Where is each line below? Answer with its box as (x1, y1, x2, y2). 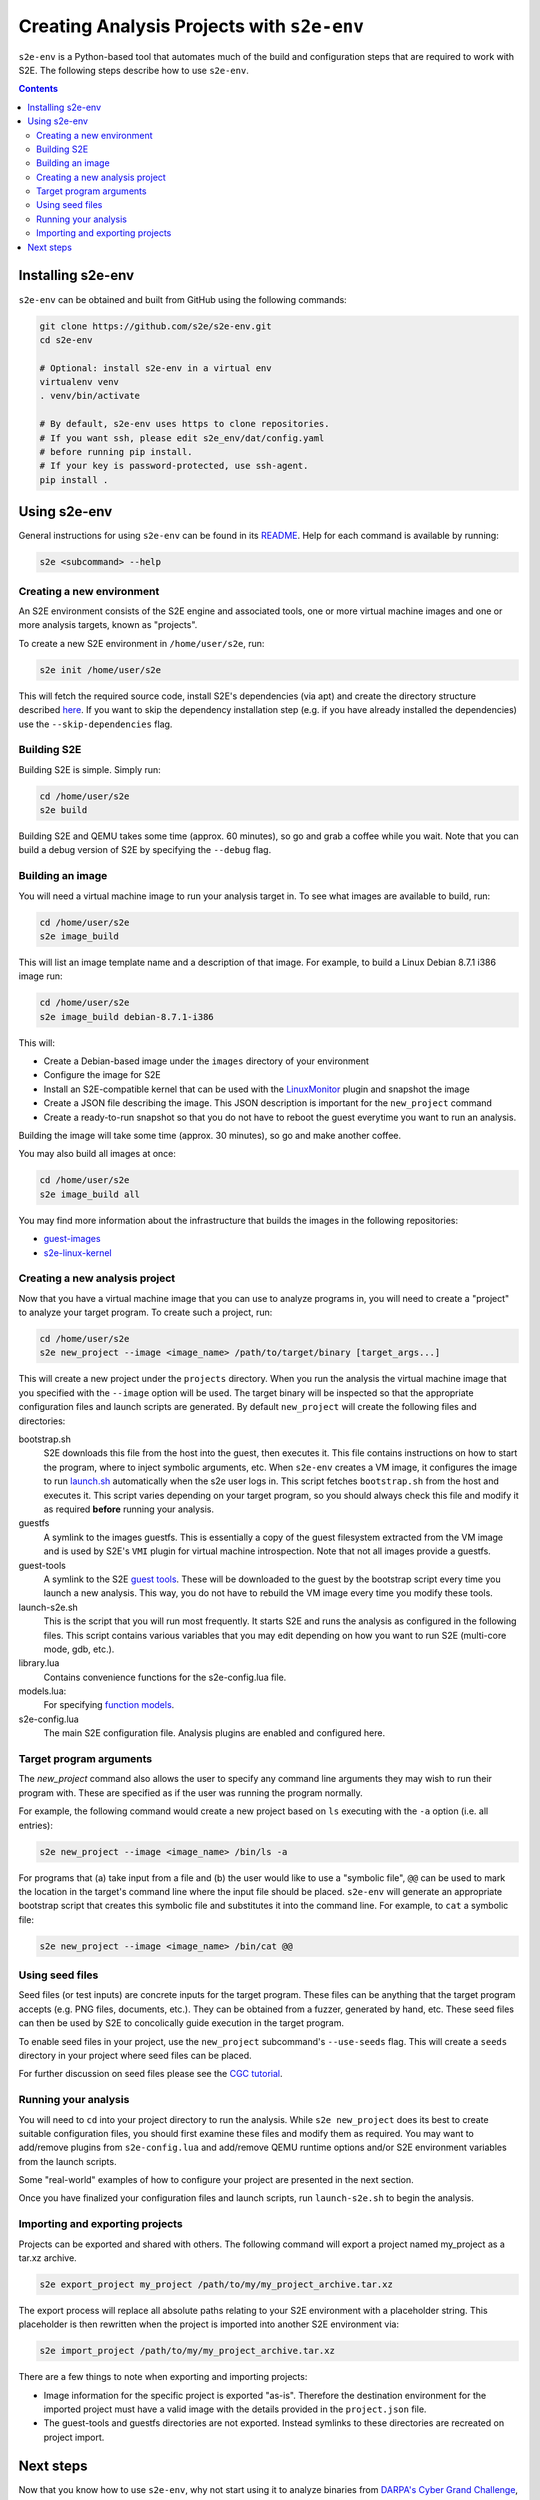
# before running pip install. (39, 446, 194, 458)
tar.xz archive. (18, 2251, 77, 2264)
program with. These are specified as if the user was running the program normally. (18, 1786, 364, 1799)
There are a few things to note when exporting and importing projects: (18, 2371, 308, 2383)
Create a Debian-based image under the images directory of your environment (43, 1055, 370, 1067)
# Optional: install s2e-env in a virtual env (39, 362, 272, 374)
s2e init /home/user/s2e (39, 664, 162, 675)
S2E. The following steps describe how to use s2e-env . (18, 64, 249, 76)
